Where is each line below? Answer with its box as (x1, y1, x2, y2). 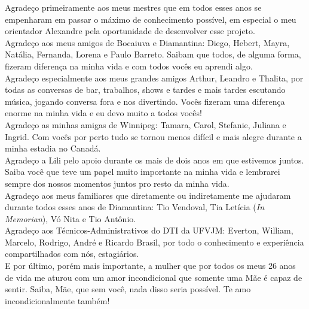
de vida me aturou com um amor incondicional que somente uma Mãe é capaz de (5, 271, 302, 283)
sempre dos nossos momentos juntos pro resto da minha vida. (5, 177, 230, 189)
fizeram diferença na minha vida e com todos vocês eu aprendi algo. (5, 59, 253, 72)
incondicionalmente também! (5, 294, 110, 307)
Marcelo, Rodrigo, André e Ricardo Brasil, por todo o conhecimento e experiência (5, 235, 304, 248)
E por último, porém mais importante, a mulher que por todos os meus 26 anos (5, 259, 296, 272)
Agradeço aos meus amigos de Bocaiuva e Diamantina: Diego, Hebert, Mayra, (5, 36, 290, 49)
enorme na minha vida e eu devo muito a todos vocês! (5, 107, 202, 119)
